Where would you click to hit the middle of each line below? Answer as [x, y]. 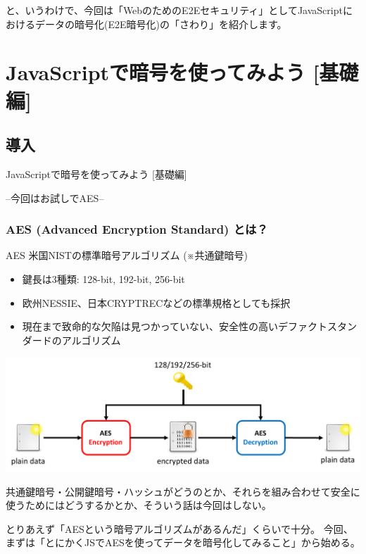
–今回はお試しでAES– [55, 197]
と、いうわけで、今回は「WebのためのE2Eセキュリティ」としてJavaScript [174, 10]
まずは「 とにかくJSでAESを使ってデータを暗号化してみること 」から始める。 [183, 542]
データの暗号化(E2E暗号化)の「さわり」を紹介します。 [161, 24]
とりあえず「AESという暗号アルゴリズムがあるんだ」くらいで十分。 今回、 [179, 528]
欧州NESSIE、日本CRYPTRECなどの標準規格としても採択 [156, 302]
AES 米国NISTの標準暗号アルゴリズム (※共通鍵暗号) [127, 255]
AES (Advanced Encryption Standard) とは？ [137, 229]
